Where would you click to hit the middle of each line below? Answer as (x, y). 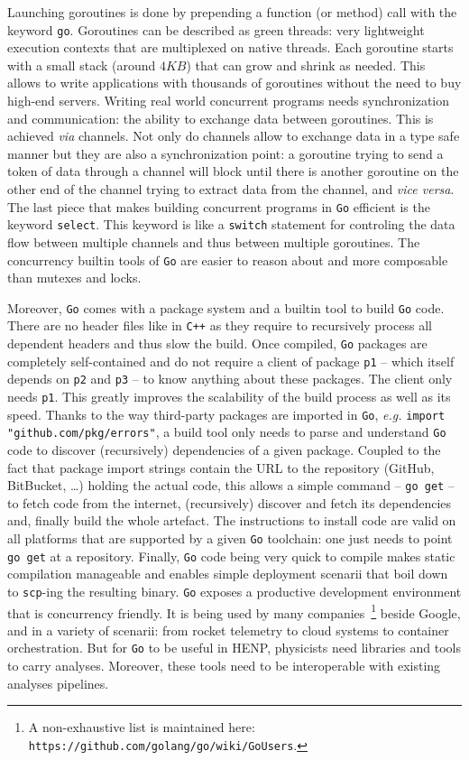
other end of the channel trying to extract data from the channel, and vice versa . (231, 189)
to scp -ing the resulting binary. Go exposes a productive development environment (234, 591)
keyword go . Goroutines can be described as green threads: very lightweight (216, 29)
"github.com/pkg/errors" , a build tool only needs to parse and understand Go (227, 432)
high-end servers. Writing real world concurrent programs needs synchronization (229, 101)
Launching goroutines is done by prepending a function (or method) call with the (232, 12)
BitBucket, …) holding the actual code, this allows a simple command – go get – (231, 485)
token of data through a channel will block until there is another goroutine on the (233, 171)
